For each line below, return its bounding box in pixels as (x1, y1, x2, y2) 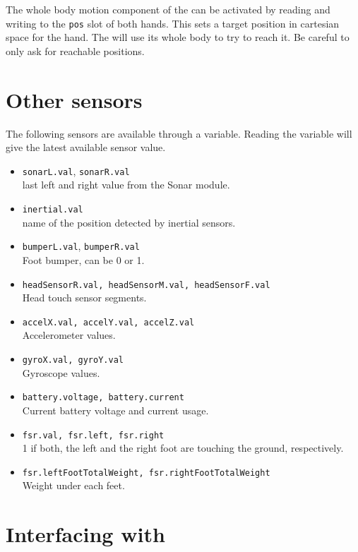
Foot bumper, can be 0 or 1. (22, 252, 145, 267)
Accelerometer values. (22, 328, 116, 342)
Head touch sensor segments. (22, 290, 147, 305)
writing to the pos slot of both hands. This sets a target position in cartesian (6, 16, 340, 30)
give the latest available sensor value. (6, 140, 166, 155)
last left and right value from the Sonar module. (22, 177, 230, 192)
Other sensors (6, 85, 143, 114)
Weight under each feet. (22, 478, 125, 493)
